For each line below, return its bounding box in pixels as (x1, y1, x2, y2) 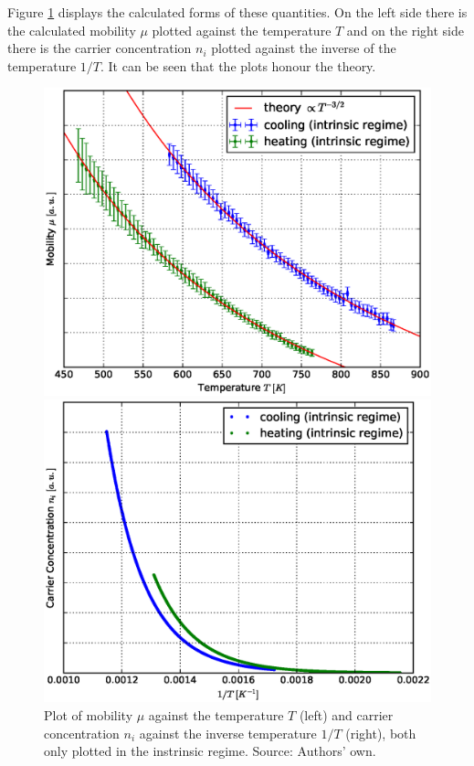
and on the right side (346, 20, 464, 39)
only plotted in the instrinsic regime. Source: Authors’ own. (44, 741, 376, 761)
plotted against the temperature (152, 20, 332, 39)
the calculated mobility (7, 20, 136, 39)
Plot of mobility (44, 706, 133, 725)
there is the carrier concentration (7, 38, 192, 58)
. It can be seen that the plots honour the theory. (100, 56, 376, 75)
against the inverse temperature (139, 723, 317, 742)
